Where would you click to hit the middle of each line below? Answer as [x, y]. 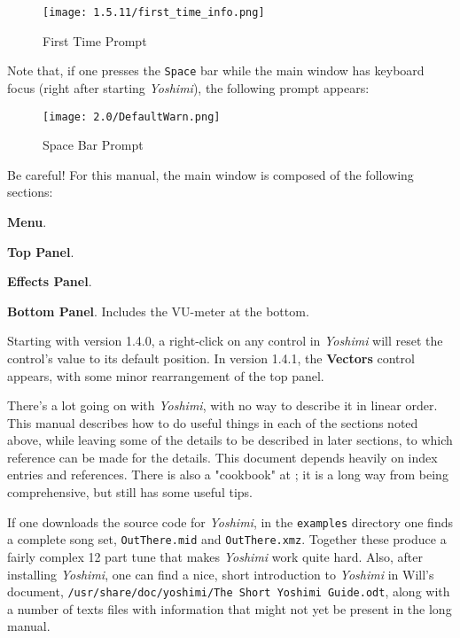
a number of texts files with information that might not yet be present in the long [230, 608]
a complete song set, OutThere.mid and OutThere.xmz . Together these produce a [227, 539]
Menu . [27, 221]
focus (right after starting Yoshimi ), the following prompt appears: [188, 87]
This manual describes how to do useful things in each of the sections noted [213, 422]
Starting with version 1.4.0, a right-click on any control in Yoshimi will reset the [225, 341]
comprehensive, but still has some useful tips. [130, 492]
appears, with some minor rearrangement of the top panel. [166, 375]
